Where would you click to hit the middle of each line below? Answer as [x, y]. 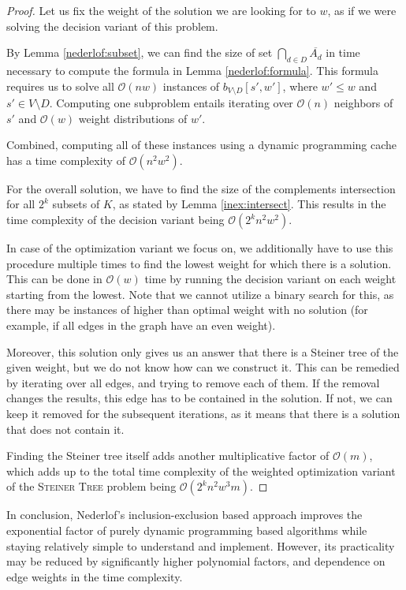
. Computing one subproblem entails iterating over [171, 103]
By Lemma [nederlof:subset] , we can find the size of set [140, 52]
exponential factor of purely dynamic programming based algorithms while [187, 530]
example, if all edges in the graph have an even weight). [141, 325]
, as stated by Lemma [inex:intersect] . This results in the [249, 204]
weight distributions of [133, 118]
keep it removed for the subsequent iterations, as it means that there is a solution [203, 413]
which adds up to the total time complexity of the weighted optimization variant [201, 471]
